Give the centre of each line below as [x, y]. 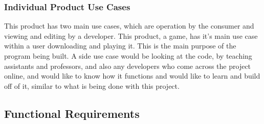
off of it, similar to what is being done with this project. [92, 85]
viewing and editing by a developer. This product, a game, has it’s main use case [131, 35]
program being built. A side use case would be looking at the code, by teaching [128, 56]
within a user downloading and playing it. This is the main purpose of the [120, 46]
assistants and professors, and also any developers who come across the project [128, 66]
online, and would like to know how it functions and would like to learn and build [132, 76]
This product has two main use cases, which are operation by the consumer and [129, 26]
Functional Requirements [72, 113]
